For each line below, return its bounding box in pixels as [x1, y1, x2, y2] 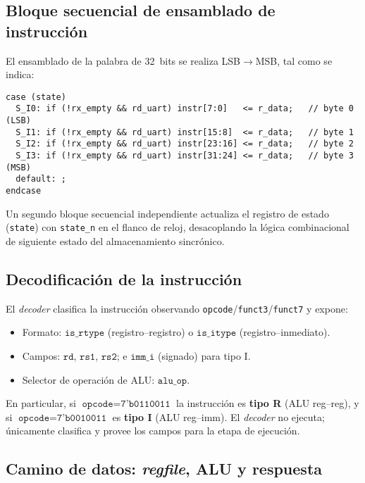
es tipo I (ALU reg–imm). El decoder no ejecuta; [112, 409, 325, 424]
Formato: [22, 325, 62, 339]
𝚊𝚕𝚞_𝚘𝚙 [157, 375, 187, 386]
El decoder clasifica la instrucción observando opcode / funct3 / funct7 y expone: [6, 301, 348, 315]
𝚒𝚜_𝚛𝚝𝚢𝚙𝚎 [64, 328, 105, 339]
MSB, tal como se [255, 53, 333, 68]
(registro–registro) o [107, 325, 194, 339]
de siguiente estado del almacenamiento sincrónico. [6, 233, 225, 248]
